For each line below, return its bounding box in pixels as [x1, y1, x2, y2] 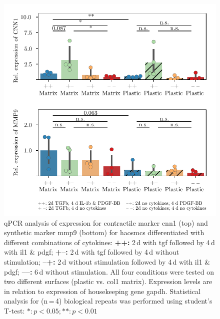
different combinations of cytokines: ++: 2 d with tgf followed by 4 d [4, 237, 215, 247]
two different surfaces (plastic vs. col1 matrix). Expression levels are [4, 276, 212, 287]
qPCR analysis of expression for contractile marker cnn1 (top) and [4, 217, 208, 228]
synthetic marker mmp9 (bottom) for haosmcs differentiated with [4, 227, 204, 238]
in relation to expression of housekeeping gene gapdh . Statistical [4, 286, 200, 296]
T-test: [4, 305, 25, 316]
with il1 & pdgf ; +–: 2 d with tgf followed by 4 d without [4, 247, 179, 257]
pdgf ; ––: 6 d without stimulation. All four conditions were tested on [4, 266, 214, 277]
